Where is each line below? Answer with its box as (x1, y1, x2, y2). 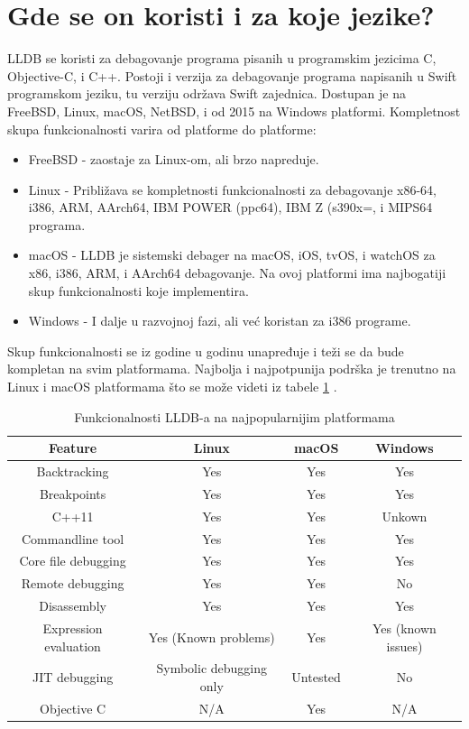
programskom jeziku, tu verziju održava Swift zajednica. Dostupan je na (7, 84, 406, 103)
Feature (48, 438, 97, 457)
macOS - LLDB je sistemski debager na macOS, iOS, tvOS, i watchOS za (28, 245, 436, 264)
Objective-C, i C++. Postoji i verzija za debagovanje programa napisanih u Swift (7, 66, 457, 85)
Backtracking (36, 462, 109, 481)
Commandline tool (22, 529, 124, 548)
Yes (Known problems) (148, 627, 275, 646)
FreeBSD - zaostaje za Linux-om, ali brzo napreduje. (28, 150, 319, 169)
